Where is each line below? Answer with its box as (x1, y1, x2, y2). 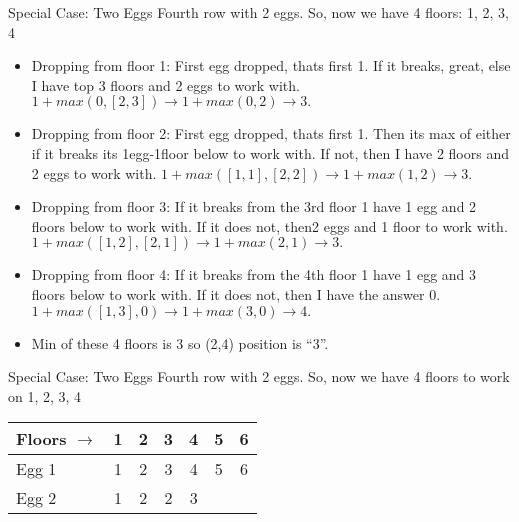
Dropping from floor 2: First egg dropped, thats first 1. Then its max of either (31, 123, 511, 144)
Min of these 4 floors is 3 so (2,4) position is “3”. (31, 332, 329, 353)
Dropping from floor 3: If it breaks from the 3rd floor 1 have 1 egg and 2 (31, 196, 477, 217)
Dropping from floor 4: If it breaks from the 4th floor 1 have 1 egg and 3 (31, 264, 477, 285)
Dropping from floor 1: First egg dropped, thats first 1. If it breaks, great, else (31, 55, 511, 76)
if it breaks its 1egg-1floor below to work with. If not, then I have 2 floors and (31, 142, 509, 163)
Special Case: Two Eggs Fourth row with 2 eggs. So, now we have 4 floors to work (8, 366, 510, 387)
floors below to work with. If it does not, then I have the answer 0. (31, 283, 441, 304)
